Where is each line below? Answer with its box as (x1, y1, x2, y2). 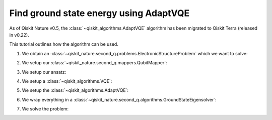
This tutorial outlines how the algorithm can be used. (9, 41, 118, 47)
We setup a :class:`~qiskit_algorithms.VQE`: (22, 78, 112, 84)
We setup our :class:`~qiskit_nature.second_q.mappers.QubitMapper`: (22, 60, 167, 66)
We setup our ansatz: (22, 69, 66, 75)
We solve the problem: (22, 106, 69, 112)
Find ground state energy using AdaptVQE (9, 8, 190, 19)
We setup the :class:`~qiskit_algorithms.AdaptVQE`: (22, 87, 128, 93)
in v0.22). (9, 32, 30, 38)
